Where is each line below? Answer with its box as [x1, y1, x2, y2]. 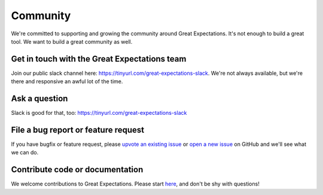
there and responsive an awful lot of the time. [11, 78, 123, 85]
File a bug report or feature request [11, 124, 145, 135]
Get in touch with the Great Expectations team [11, 54, 187, 64]
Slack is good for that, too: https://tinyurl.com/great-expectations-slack [11, 109, 187, 117]
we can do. [11, 149, 39, 156]
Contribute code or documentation [11, 164, 144, 175]
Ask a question [11, 93, 68, 104]
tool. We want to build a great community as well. [11, 38, 133, 45]
